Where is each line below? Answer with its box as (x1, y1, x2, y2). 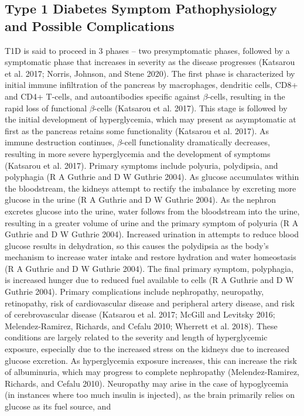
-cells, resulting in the (207, 90, 285, 102)
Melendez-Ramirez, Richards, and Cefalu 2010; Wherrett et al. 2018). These (5, 319, 278, 332)
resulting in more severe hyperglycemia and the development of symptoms (5, 147, 271, 159)
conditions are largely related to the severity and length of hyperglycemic (5, 331, 268, 343)
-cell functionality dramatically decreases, (121, 136, 270, 148)
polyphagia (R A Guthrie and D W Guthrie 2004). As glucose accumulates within (5, 171, 299, 183)
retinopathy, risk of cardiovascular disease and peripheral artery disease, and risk (5, 296, 295, 309)
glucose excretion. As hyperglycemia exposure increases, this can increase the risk (5, 354, 297, 366)
